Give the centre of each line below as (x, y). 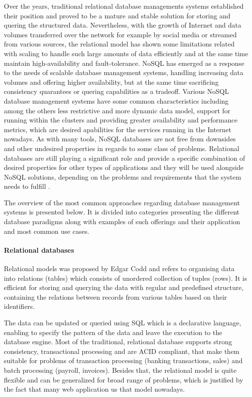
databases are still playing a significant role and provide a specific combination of (125, 158)
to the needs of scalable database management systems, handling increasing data (124, 72)
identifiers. (19, 306)
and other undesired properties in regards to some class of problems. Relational (122, 148)
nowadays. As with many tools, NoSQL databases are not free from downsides (120, 139)
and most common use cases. (47, 231)
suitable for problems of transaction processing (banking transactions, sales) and (123, 360)
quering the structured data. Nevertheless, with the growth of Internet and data (123, 25)
